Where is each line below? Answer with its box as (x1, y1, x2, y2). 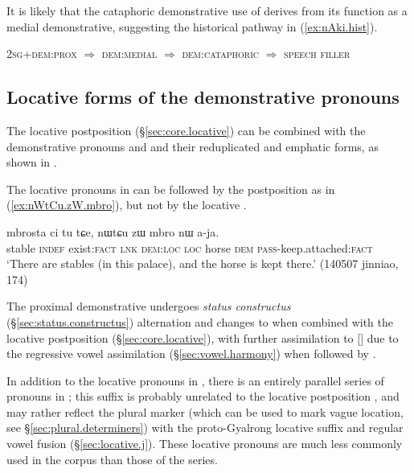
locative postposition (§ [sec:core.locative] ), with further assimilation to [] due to (6, 329, 399, 346)
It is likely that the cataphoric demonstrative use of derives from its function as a (6, 2, 408, 19)
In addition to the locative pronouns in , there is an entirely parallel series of (6, 372, 384, 389)
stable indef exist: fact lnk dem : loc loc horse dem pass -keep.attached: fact (6, 239, 373, 256)
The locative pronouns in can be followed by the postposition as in (6, 180, 335, 197)
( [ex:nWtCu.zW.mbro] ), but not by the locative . (6, 196, 247, 213)
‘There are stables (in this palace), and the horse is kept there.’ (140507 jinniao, (6, 255, 399, 272)
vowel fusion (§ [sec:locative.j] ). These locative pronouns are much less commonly (6, 435, 403, 452)
